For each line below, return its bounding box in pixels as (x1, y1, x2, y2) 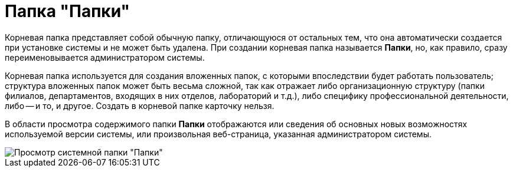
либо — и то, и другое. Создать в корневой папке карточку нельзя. (5, 100, 275, 111)
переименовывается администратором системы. (5, 52, 205, 62)
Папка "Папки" (5, 1, 130, 21)
